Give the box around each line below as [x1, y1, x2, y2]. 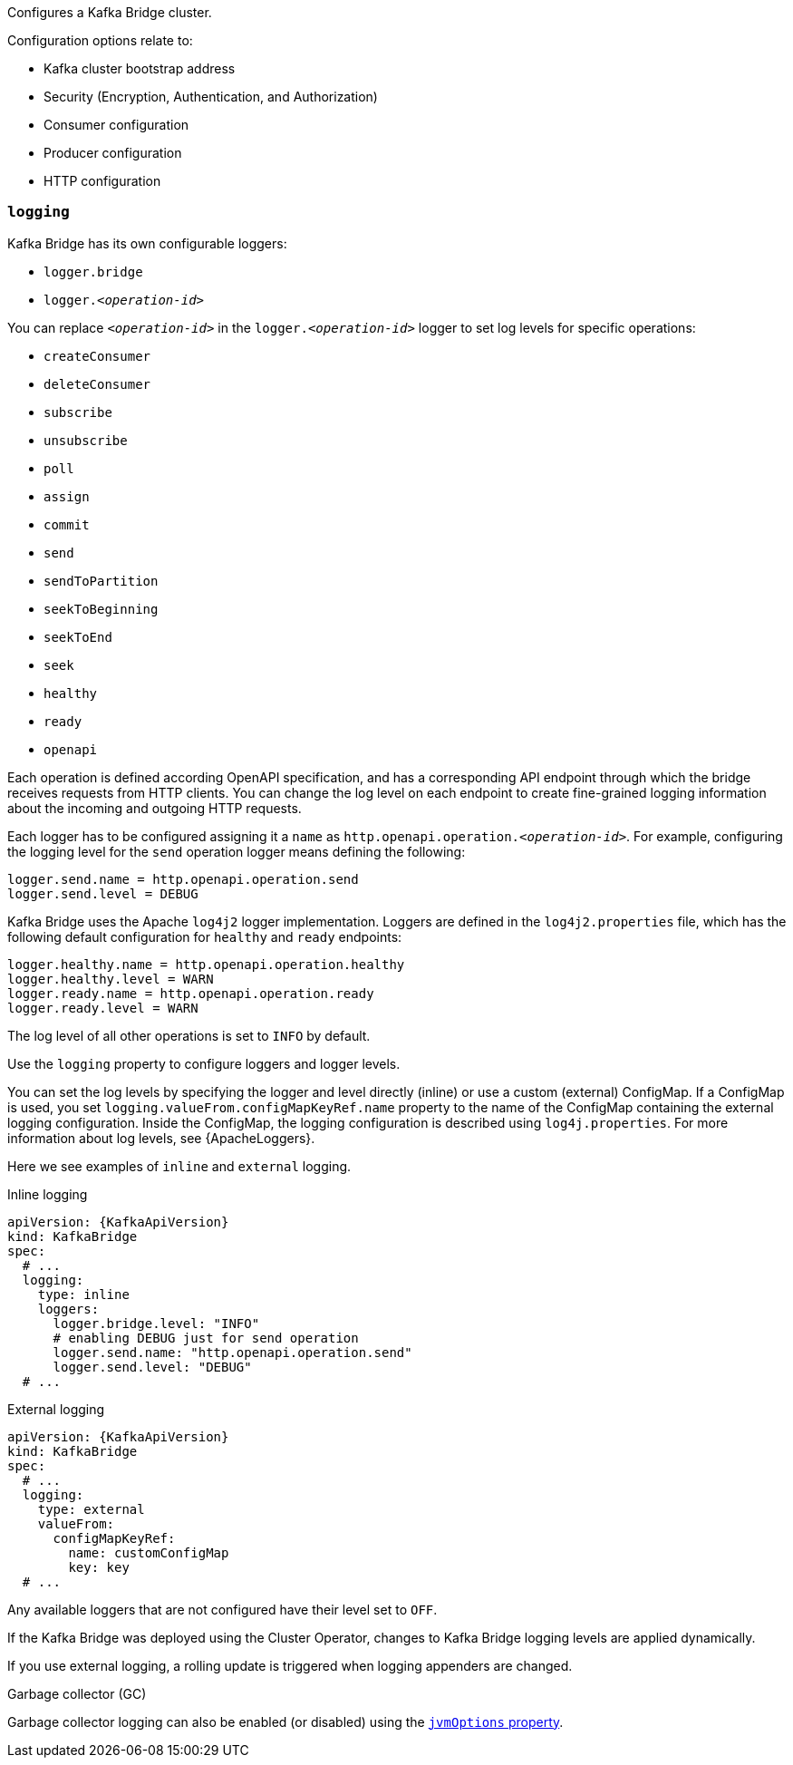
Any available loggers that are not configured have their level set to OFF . [7, 1601, 438, 1617]
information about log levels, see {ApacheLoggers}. [7, 1130, 315, 1146]
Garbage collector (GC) [7, 1685, 147, 1702]
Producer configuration [44, 145, 182, 160]
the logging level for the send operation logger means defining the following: [7, 843, 466, 859]
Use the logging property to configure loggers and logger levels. [7, 1055, 401, 1072]
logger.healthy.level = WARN [7, 971, 214, 986]
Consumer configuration [44, 117, 189, 132]
